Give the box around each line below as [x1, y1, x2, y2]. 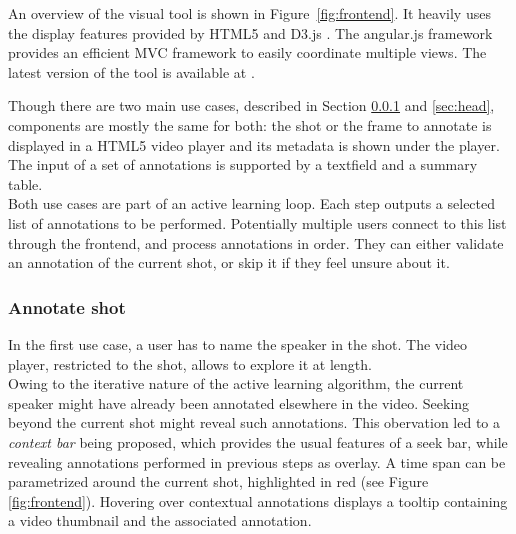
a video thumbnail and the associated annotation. [8, 510, 312, 531]
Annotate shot [8, 294, 126, 319]
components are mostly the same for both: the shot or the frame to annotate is [8, 114, 492, 135]
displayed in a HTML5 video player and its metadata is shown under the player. [8, 134, 500, 155]
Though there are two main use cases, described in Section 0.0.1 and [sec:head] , [8, 95, 495, 116]
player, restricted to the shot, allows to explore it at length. [8, 353, 372, 374]
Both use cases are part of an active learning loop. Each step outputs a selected [8, 193, 496, 214]
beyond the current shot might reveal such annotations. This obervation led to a [8, 412, 501, 433]
